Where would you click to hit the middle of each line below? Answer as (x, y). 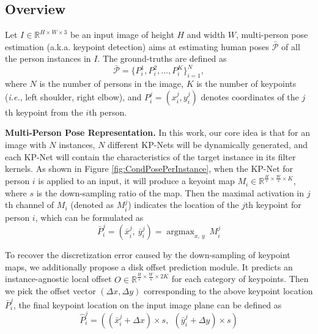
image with (26, 145)
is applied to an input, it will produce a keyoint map (136, 181)
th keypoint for (273, 205)
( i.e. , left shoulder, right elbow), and (73, 96)
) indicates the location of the (183, 205)
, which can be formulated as (89, 217)
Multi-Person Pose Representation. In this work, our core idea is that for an (158, 132)
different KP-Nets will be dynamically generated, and (208, 145)
